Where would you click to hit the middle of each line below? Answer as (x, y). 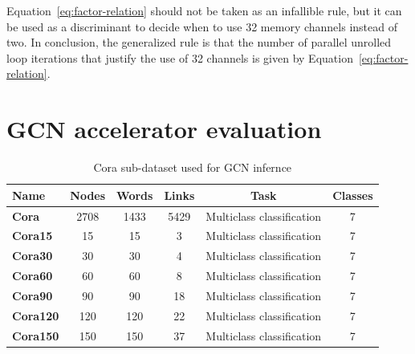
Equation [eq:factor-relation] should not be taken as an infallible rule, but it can (204, 10)
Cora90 (33, 295)
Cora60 (33, 276)
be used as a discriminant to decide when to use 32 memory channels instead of (202, 26)
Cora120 (36, 315)
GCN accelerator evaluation (164, 129)
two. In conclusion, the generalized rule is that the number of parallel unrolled (199, 42)
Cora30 (33, 256)
